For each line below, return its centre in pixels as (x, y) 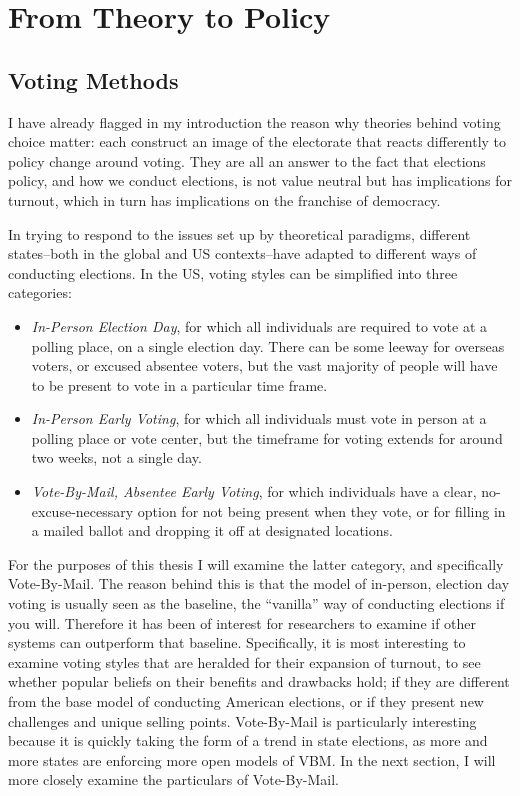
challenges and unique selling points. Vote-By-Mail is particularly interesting (242, 720)
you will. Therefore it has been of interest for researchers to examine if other (242, 622)
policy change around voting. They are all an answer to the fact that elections (247, 160)
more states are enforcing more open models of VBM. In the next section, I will (252, 759)
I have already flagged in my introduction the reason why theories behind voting (254, 121)
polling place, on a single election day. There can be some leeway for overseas (268, 345)
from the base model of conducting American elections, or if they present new (246, 701)
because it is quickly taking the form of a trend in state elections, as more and (248, 740)
